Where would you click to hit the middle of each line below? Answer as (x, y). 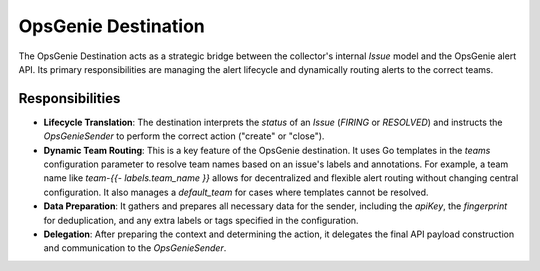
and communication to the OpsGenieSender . (135, 248)
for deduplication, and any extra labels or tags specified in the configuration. (201, 220)
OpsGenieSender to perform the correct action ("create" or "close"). (184, 136)
